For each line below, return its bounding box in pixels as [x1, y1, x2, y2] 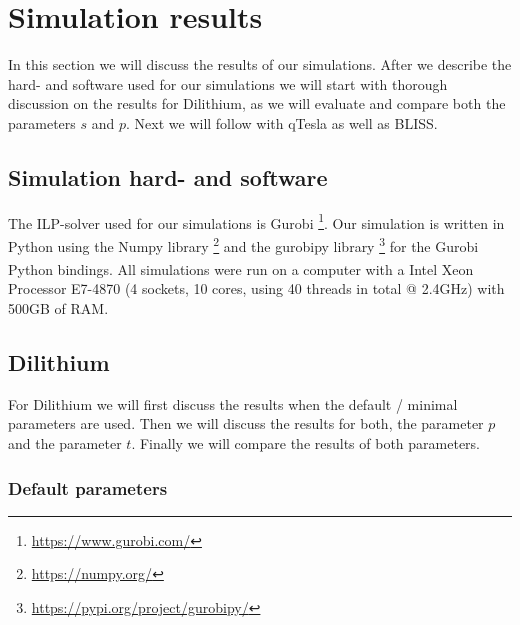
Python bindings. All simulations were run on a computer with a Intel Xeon [8, 258, 474, 279]
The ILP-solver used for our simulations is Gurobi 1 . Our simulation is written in [8, 209, 505, 233]
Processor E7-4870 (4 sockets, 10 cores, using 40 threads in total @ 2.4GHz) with [8, 278, 505, 299]
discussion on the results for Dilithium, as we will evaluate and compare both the [8, 93, 506, 114]
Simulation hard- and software [8, 161, 328, 192]
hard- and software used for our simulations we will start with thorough [8, 73, 448, 94]
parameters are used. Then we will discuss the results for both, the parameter [8, 413, 484, 434]
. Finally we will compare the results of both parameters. [131, 433, 481, 454]
